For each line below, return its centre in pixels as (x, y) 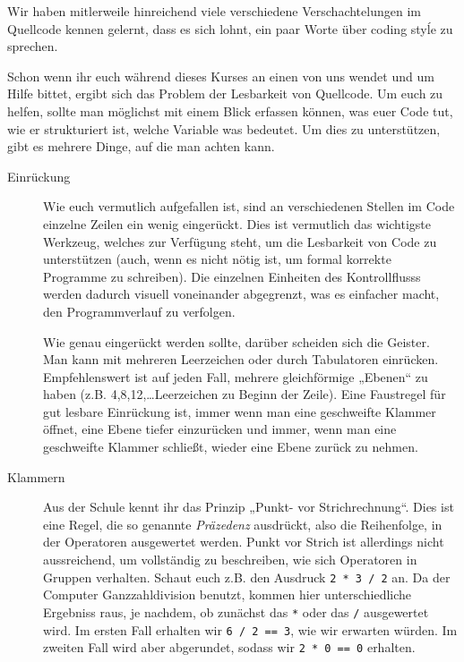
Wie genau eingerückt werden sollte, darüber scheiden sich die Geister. (236, 341)
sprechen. (33, 46)
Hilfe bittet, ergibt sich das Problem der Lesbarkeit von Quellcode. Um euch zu (225, 93)
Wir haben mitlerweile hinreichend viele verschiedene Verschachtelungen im (214, 11)
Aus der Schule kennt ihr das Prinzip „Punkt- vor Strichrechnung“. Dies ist (249, 507)
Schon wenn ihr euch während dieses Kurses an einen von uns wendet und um (221, 76)
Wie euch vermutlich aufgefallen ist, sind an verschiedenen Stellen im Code (249, 206)
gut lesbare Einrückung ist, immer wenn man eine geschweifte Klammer (240, 411)
